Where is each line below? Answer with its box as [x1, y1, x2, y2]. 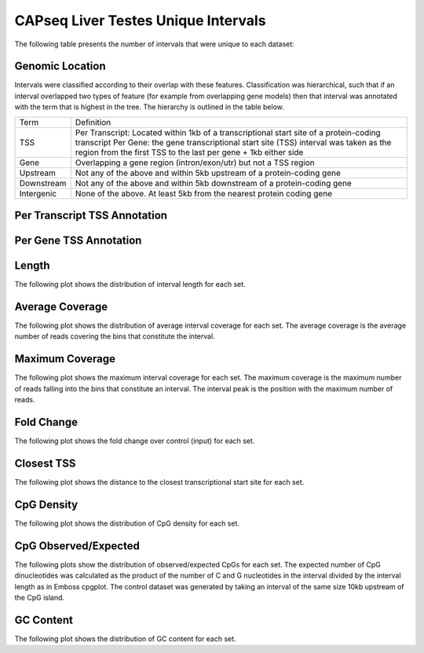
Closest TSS [14, 457, 76, 470]
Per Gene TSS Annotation [14, 234, 142, 248]
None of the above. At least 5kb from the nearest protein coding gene [75, 188, 333, 199]
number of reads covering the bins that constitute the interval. [14, 332, 215, 341]
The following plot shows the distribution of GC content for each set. [14, 633, 236, 644]
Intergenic [19, 188, 57, 199]
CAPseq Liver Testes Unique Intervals [14, 12, 266, 29]
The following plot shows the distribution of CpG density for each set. [14, 519, 239, 528]
